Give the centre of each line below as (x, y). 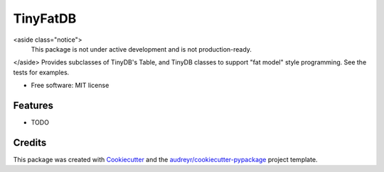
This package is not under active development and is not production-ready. (142, 49)
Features (33, 105)
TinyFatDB (45, 18)
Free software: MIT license (70, 86)
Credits (30, 143)
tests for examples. (41, 72)
